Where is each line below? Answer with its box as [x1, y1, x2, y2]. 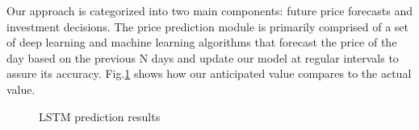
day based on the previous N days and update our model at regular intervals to [6, 49, 399, 66]
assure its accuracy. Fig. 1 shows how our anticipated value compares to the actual [6, 65, 412, 82]
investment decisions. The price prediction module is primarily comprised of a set [6, 18, 409, 35]
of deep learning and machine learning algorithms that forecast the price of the [6, 34, 397, 51]
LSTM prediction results [39, 108, 161, 124]
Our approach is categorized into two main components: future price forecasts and [6, 2, 413, 18]
